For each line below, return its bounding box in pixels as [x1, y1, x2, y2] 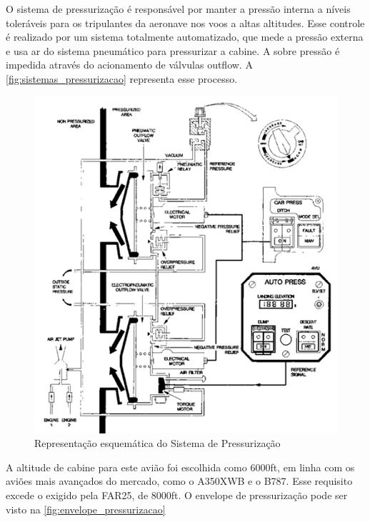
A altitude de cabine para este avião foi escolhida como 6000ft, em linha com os [6, 459, 355, 474]
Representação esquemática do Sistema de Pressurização [34, 436, 281, 451]
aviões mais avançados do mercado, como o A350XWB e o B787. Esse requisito [6, 473, 353, 488]
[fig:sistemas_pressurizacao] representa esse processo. [6, 71, 238, 86]
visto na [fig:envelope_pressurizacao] [6, 501, 166, 516]
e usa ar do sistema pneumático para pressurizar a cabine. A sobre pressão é [6, 43, 340, 58]
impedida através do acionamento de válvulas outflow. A [6, 57, 253, 72]
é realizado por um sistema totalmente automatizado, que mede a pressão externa [6, 29, 364, 44]
